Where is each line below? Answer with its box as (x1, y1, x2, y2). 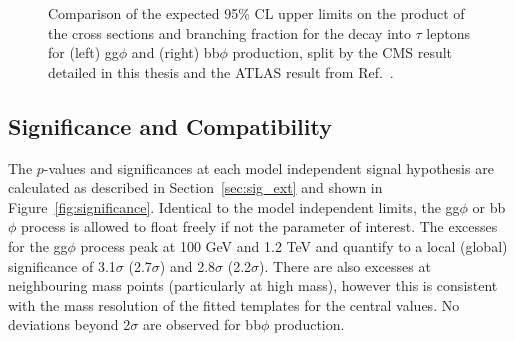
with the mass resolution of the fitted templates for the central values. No (8, 294, 460, 315)
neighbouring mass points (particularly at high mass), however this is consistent (8, 275, 498, 296)
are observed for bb (142, 314, 261, 335)
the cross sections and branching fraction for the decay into (48, 22, 411, 43)
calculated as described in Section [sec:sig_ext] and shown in (8, 177, 383, 198)
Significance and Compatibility (8, 110, 332, 141)
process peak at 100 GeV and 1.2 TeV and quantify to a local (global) (80, 235, 508, 256)
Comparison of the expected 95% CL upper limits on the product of (48, 3, 465, 23)
